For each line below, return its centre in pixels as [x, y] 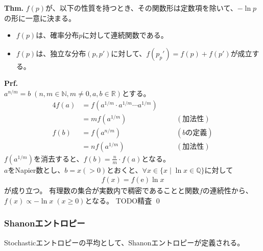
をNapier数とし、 [36, 169]
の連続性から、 [228, 190]
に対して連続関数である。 [125, 35]
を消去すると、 [58, 158]
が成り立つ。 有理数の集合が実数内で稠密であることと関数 [102, 190]
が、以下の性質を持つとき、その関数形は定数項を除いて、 [141, 8]
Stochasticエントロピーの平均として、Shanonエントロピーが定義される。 [124, 242]
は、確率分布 [57, 35]
